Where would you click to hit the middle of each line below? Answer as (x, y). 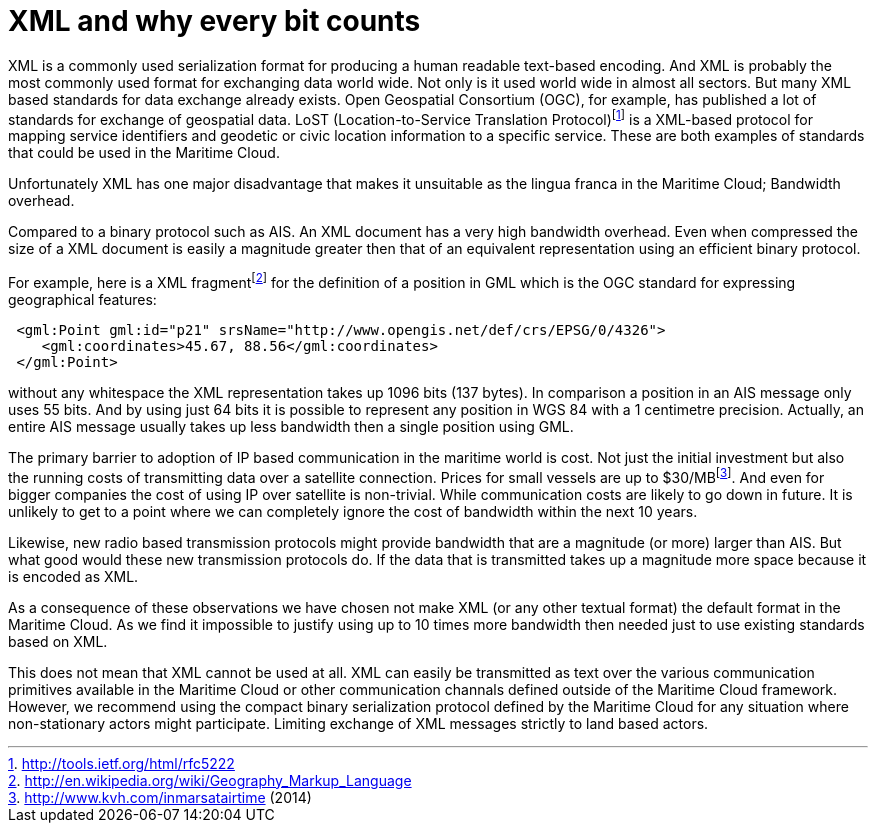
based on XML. (58, 641)
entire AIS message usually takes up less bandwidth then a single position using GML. (291, 427)
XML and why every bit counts (214, 21)
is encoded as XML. (73, 576)
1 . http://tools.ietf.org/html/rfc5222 (121, 763)
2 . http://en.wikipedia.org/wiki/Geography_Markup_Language (210, 780)
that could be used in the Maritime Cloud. (144, 153)
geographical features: (82, 300)
